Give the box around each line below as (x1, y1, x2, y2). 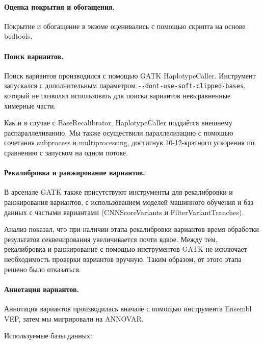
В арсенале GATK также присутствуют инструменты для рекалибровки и (4, 187, 233, 197)
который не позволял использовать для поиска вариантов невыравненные (4, 90, 231, 101)
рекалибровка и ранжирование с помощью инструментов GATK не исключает (4, 244, 247, 254)
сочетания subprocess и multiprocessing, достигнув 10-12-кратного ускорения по (4, 137, 254, 148)
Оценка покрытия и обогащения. (4, 1, 115, 12)
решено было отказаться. (4, 263, 81, 274)
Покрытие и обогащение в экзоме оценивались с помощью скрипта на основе (4, 20, 246, 31)
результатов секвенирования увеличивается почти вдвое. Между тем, (4, 233, 218, 244)
